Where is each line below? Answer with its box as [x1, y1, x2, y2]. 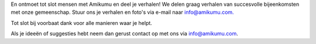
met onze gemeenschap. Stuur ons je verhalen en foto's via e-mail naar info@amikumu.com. [11, 9, 234, 16]
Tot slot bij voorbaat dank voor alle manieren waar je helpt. [11, 19, 152, 26]
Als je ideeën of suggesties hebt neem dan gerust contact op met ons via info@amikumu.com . [11, 30, 238, 37]
